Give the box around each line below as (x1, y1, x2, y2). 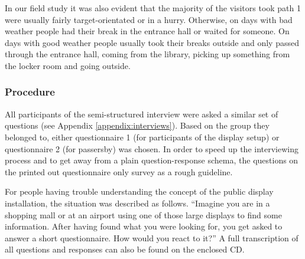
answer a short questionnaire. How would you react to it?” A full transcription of (5, 231, 298, 244)
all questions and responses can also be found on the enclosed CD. (5, 243, 245, 255)
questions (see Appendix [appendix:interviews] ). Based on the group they (5, 119, 270, 132)
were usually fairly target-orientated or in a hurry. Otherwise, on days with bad (5, 13, 293, 25)
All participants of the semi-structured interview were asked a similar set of (5, 107, 278, 120)
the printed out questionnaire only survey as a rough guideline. (5, 165, 233, 178)
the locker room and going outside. (5, 59, 131, 71)
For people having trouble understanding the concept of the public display (5, 185, 274, 198)
